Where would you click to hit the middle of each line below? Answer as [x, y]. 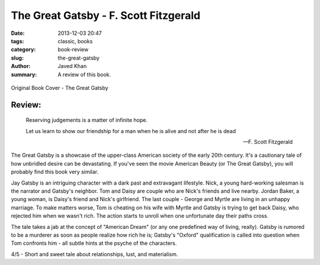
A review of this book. [84, 75]
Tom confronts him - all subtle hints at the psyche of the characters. [94, 243]
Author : [21, 66]
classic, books [75, 41]
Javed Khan [72, 66]
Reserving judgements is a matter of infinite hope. [87, 120]
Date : [18, 33]
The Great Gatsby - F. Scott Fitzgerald [106, 15]
